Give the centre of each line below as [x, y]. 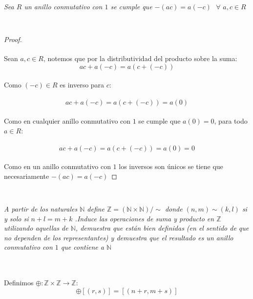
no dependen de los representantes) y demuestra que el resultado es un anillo [119, 237]
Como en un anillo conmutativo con [57, 166]
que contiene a [82, 247]
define [96, 209]
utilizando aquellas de [36, 228]
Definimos [19, 283]
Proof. [13, 39]
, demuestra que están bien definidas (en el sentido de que [162, 228]
